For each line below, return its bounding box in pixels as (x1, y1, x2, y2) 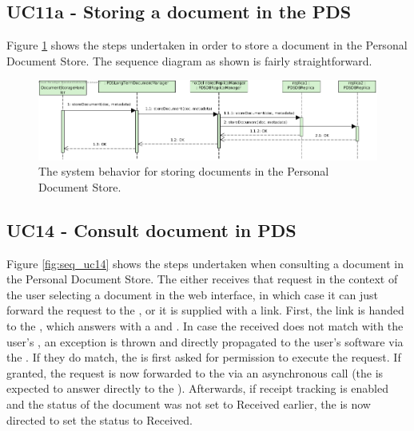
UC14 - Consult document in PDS (6, 217, 297, 242)
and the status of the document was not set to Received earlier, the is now (6, 395, 371, 412)
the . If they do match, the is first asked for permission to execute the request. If (6, 349, 401, 366)
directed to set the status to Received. (6, 411, 193, 428)
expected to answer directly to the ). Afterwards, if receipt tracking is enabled (6, 380, 389, 397)
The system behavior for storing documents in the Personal (38, 163, 329, 180)
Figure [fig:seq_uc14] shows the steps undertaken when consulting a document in (6, 255, 404, 271)
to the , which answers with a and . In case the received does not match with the (6, 317, 404, 334)
